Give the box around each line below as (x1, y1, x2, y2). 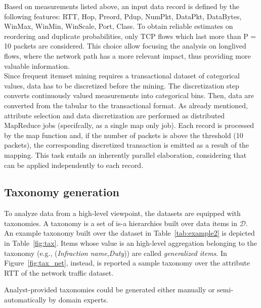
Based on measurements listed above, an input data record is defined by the (4, 1, 240, 11)
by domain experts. (49, 294, 108, 305)
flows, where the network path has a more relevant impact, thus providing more (4, 50, 251, 61)
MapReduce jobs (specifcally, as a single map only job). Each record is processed (4, 120, 254, 130)
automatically (4, 294, 47, 305)
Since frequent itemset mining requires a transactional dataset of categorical (4, 70, 240, 81)
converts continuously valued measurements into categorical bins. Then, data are (4, 90, 254, 101)
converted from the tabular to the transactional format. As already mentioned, (4, 100, 248, 110)
